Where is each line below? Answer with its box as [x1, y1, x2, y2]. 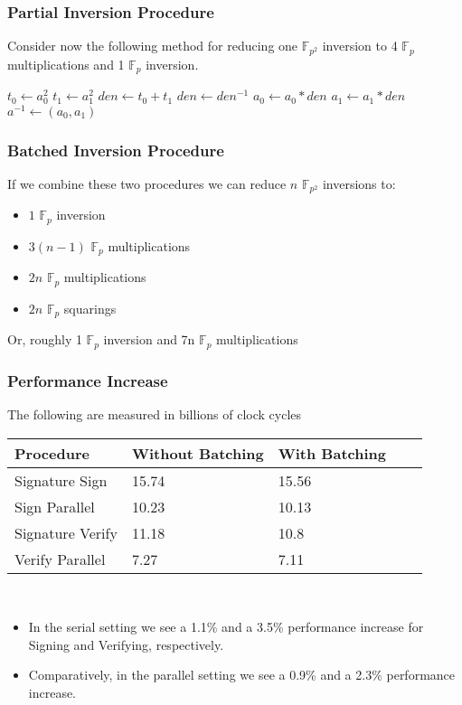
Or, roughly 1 [7, 330, 82, 349]
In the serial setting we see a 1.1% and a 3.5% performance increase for [28, 617, 424, 636]
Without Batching [131, 442, 264, 464]
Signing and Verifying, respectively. [28, 634, 224, 653]
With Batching [278, 442, 386, 464]
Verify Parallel [14, 548, 106, 569]
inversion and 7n [103, 330, 195, 349]
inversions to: [322, 174, 396, 193]
